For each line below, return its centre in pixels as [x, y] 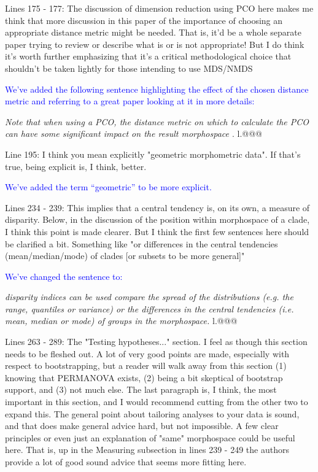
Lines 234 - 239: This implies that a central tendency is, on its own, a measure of [157, 207]
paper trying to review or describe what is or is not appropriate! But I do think [155, 44]
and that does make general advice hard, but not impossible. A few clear [142, 426]
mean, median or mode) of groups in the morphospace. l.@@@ [121, 321]
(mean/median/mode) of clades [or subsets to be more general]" [125, 256]
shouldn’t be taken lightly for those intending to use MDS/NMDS [129, 68]
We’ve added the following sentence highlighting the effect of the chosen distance [157, 89]
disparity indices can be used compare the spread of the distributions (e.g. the [149, 297]
